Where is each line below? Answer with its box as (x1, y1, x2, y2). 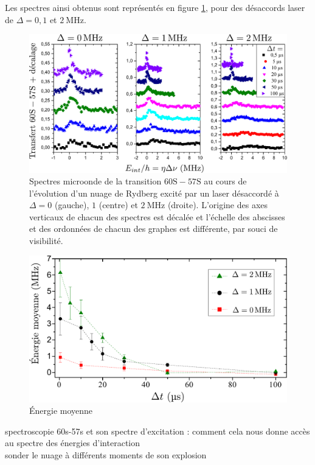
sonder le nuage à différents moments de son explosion (5, 449, 207, 461)
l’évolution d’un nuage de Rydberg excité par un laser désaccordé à (29, 186, 279, 199)
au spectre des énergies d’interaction (5, 436, 140, 449)
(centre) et (99, 198, 138, 211)
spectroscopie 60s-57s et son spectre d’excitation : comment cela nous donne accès (5, 424, 310, 437)
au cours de (204, 175, 247, 187)
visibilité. (29, 234, 63, 247)
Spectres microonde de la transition (29, 175, 162, 187)
